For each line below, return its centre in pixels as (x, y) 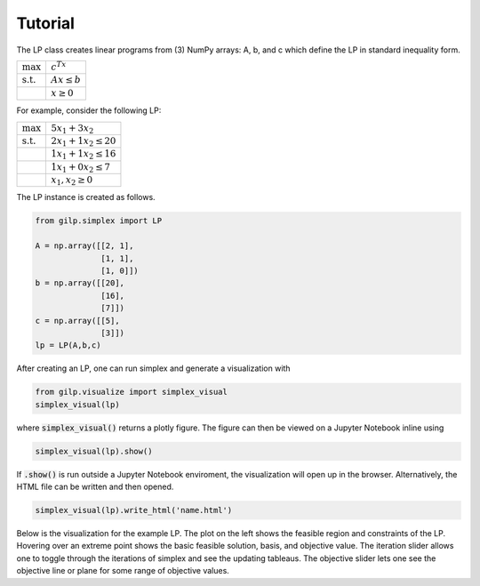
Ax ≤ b (66, 80)
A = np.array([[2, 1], (84, 246)
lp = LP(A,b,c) (68, 345)
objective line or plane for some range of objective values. (123, 571)
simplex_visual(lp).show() (94, 451)
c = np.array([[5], (77, 321)
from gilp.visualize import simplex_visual (132, 392)
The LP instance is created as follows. (86, 197)
